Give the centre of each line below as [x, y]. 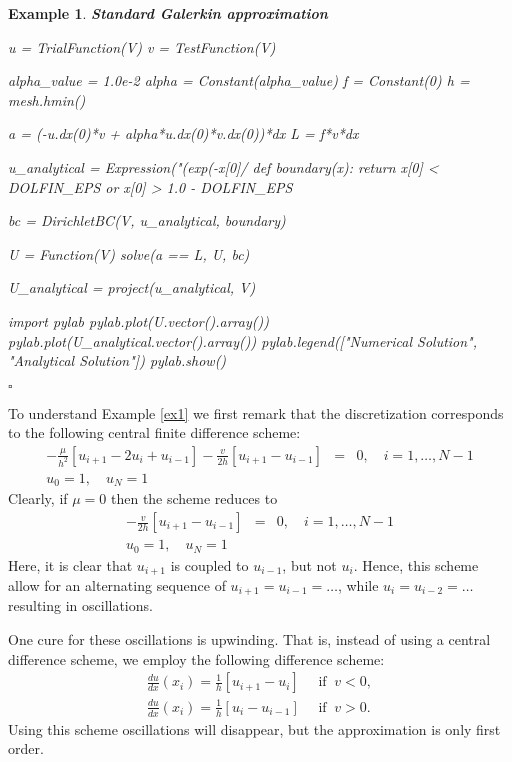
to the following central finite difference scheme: [154, 432]
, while [358, 584]
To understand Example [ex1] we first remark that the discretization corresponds [256, 412]
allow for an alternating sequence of [117, 584]
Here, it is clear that [70, 564]
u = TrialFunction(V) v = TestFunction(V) [142, 46]
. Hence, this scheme [416, 564]
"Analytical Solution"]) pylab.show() [117, 360]
